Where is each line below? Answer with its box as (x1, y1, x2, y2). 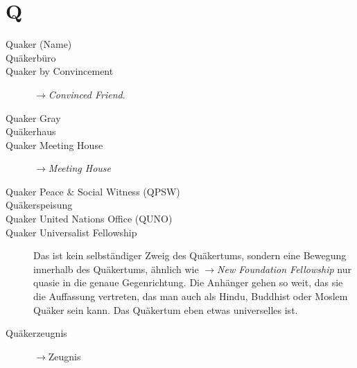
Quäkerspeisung (6, 198, 73, 212)
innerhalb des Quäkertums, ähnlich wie (33, 261, 199, 276)
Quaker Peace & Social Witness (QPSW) (6, 184, 180, 198)
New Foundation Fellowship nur (217, 261, 351, 276)
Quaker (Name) (6, 37, 72, 51)
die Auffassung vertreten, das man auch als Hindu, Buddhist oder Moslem (33, 289, 348, 304)
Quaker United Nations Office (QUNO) (6, 211, 173, 226)
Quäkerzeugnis (6, 326, 67, 340)
